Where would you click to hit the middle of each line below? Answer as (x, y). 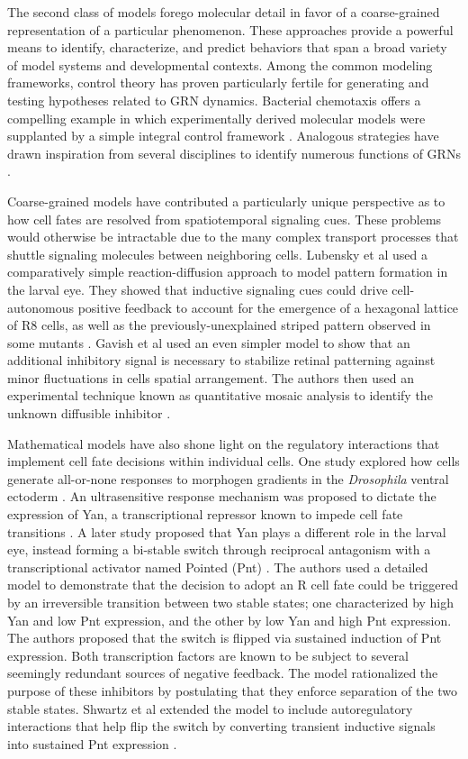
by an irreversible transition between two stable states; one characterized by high (231, 602)
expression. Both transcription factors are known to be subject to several (208, 655)
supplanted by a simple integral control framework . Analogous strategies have (223, 136)
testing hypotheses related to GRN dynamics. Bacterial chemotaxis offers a (214, 100)
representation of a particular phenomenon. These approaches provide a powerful (230, 29)
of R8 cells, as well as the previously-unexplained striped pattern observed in (219, 325)
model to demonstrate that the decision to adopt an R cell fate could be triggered (233, 585)
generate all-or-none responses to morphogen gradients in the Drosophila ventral (228, 478)
